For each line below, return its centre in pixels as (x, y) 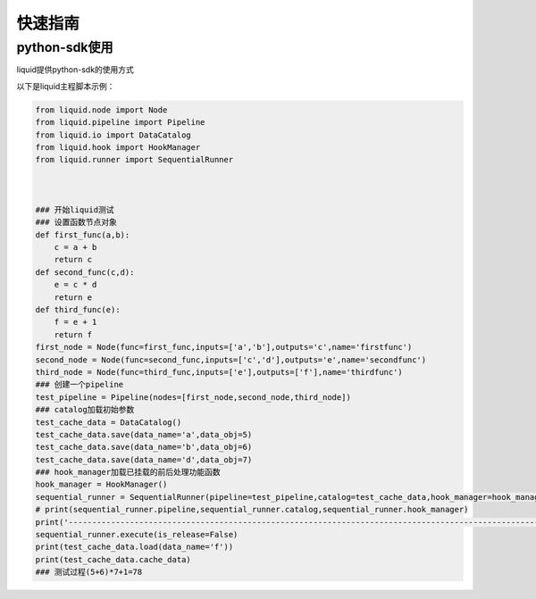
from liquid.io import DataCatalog (113, 135)
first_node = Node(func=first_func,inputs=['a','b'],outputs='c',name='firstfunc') (224, 347)
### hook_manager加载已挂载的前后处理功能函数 (128, 472)
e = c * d (75, 285)
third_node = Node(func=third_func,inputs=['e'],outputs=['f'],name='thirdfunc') (219, 372)
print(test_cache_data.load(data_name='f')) (134, 547)
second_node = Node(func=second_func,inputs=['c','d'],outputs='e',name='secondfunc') (231, 360)
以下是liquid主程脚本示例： (66, 86)
